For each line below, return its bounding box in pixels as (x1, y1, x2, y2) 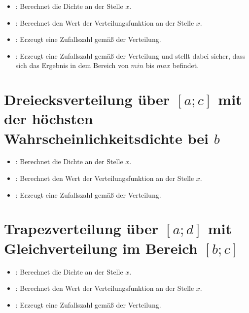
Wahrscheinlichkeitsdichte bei (4, 128, 209, 148)
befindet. (172, 60, 199, 70)
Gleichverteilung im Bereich (4, 238, 198, 258)
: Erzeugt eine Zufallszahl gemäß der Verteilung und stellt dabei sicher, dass (15, 50, 246, 61)
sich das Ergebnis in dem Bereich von (15, 60, 129, 70)
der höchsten (4, 108, 93, 129)
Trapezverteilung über (4, 218, 159, 239)
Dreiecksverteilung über (4, 89, 170, 109)
